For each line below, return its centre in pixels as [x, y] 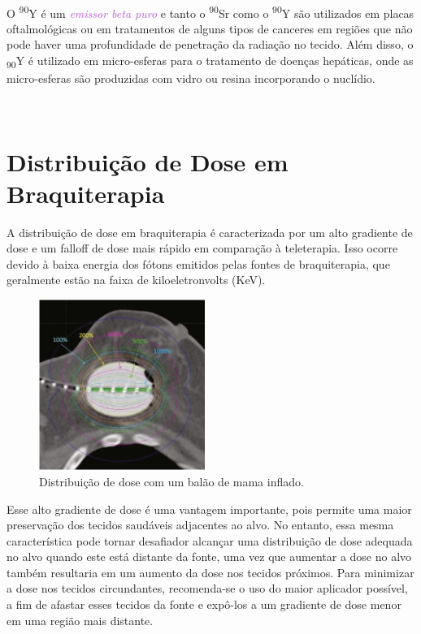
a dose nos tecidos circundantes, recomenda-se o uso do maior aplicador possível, [207, 588]
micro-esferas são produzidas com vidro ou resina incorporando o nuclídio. [191, 78]
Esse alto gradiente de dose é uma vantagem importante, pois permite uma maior [209, 509]
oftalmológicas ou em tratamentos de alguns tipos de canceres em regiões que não [210, 28]
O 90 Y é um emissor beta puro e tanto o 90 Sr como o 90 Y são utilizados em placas [210, 11]
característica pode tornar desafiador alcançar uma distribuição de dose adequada [210, 540]
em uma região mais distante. [80, 620]
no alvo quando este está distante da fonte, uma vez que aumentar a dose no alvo [209, 556]
